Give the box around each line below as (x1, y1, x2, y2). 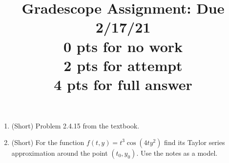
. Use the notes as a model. (136, 147, 218, 158)
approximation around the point (11, 147, 108, 158)
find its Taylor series (164, 137, 225, 147)
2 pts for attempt (63, 55, 183, 75)
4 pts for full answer (54, 74, 192, 94)
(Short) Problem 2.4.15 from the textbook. (11, 121, 140, 131)
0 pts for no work (63, 36, 183, 56)
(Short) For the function (11, 137, 84, 147)
